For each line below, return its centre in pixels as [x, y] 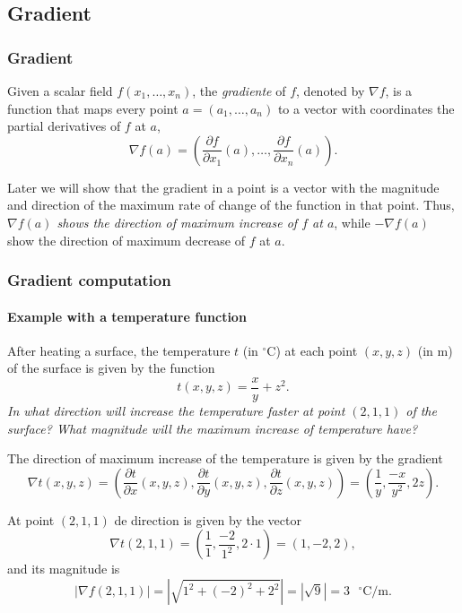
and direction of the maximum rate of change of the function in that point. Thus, [231, 205]
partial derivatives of [64, 126]
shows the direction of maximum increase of [177, 222]
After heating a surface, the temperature [119, 350]
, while [352, 222]
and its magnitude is [64, 569]
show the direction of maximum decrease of [126, 240]
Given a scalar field [60, 91]
